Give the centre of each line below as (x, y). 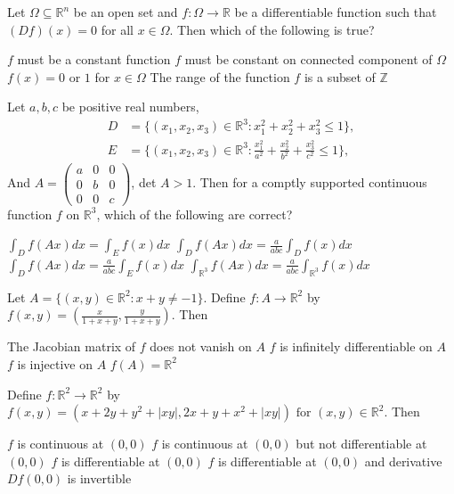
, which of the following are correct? (195, 214)
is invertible (99, 478)
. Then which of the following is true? (272, 29)
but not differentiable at (361, 444)
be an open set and (126, 12)
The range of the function (220, 76)
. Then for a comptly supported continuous (310, 182)
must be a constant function (94, 59)
